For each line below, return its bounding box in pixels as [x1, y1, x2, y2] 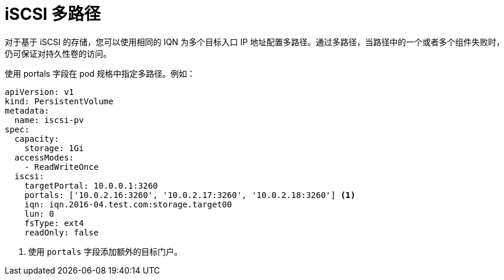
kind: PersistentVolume [5, 96, 114, 106]
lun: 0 [24, 209, 55, 218]
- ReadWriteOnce [24, 162, 99, 172]
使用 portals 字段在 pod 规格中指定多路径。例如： [5, 68, 196, 78]
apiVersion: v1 [5, 87, 74, 97]
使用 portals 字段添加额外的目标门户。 [28, 246, 182, 257]
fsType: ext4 [24, 218, 84, 228]
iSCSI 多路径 [5, 4, 101, 24]
